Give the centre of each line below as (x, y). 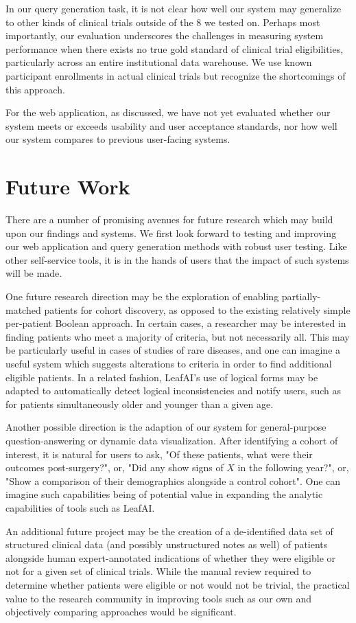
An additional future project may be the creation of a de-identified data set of (169, 531)
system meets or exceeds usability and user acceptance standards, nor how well (171, 125)
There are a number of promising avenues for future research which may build (169, 219)
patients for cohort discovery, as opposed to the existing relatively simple (197, 309)
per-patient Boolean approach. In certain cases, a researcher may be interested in (176, 323)
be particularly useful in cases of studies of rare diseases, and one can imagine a (173, 350)
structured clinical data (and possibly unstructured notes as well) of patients (167, 544)
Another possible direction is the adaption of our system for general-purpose (166, 427)
